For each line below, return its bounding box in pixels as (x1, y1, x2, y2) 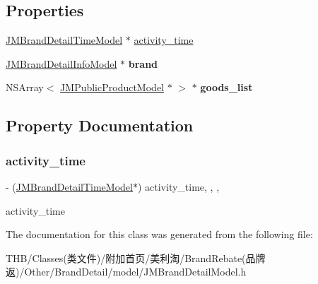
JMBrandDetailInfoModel (6, 56, 117, 71)
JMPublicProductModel (60, 80, 164, 95)
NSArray (6, 80, 44, 95)
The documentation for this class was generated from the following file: (6, 227, 313, 242)
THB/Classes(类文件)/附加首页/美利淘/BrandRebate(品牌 (6, 250, 266, 265)
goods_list (200, 80, 253, 95)
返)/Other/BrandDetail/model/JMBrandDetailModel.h (6, 264, 247, 279)
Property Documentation (6, 114, 194, 136)
